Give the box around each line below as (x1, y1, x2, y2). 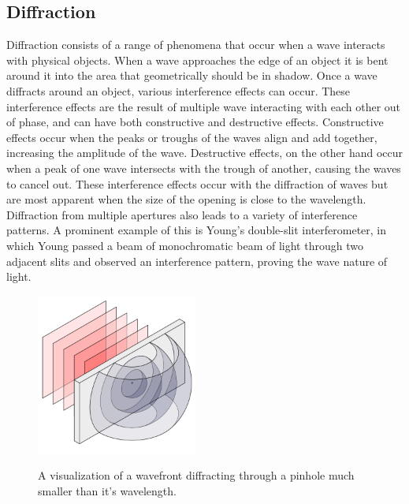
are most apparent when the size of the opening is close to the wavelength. (6, 191, 366, 207)
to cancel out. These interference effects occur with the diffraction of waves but (6, 175, 389, 192)
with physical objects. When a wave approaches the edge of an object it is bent (6, 51, 389, 68)
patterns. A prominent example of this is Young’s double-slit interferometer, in (6, 222, 387, 238)
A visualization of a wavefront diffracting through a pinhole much (38, 467, 355, 483)
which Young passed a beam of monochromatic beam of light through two (6, 237, 363, 253)
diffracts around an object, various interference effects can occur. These (6, 82, 351, 99)
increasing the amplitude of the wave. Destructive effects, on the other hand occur (6, 144, 403, 161)
